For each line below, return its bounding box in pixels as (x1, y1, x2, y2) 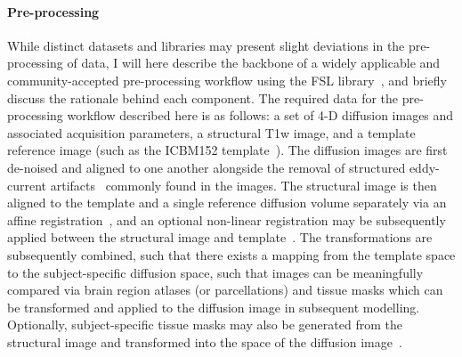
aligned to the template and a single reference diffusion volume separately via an (7, 193, 447, 212)
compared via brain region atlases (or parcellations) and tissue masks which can (7, 280, 443, 299)
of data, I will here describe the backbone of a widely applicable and (67, 53, 441, 72)
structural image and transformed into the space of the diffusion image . (7, 332, 402, 351)
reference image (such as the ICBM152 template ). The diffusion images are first (7, 141, 448, 159)
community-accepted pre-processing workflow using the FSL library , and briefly (7, 70, 447, 89)
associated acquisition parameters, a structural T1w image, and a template (7, 123, 416, 142)
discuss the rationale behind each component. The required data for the (7, 88, 399, 107)
